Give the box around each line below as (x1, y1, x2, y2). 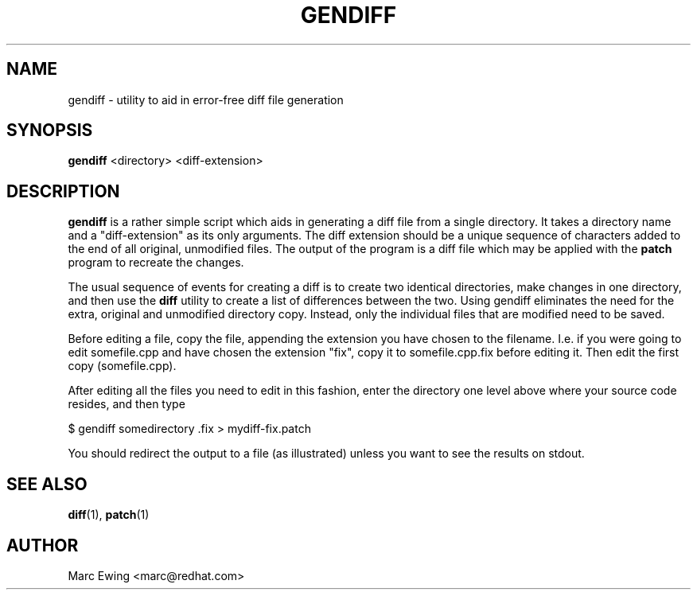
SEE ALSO (6, 473, 88, 494)
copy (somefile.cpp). (68, 359, 177, 373)
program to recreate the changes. (68, 255, 244, 270)
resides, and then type (68, 397, 185, 411)
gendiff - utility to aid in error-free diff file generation (68, 92, 344, 107)
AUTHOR (6, 535, 79, 555)
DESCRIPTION (6, 181, 120, 201)
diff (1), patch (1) (68, 508, 150, 522)
